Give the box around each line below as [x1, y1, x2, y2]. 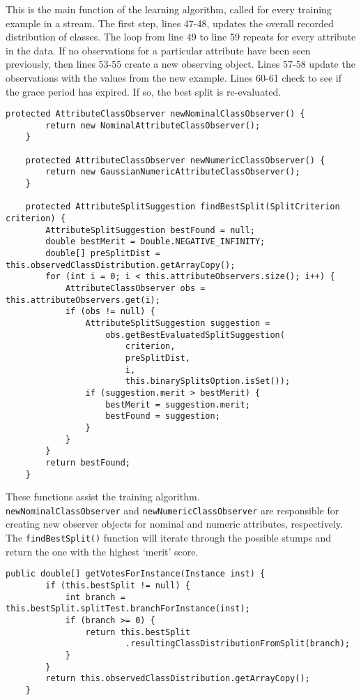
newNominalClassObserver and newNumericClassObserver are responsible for [6, 502, 339, 517]
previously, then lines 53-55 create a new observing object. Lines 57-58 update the [6, 57, 355, 71]
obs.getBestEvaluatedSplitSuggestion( [105, 329, 285, 340]
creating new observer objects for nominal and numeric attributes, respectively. [6, 516, 343, 531]
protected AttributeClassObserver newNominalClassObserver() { [6, 109, 305, 119]
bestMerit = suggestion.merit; [105, 399, 250, 410]
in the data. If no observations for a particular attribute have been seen [6, 43, 311, 57]
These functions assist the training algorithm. [6, 489, 200, 504]
